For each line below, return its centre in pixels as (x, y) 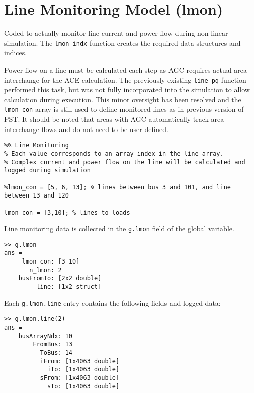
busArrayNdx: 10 (46, 336)
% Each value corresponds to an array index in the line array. (114, 153)
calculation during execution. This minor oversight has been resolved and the (123, 99)
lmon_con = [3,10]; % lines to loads (67, 212)
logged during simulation (47, 171)
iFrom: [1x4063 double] (80, 361)
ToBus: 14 (56, 353)
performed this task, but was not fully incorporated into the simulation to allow (127, 89)
